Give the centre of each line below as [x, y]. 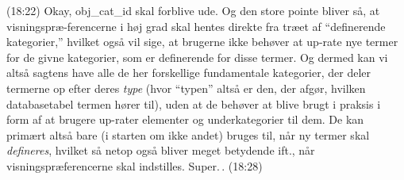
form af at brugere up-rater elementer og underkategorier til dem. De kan [185, 119]
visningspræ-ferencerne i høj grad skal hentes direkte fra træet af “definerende [196, 26]
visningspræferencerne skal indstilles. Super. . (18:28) [135, 165]
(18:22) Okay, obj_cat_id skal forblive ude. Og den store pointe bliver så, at [193, 10]
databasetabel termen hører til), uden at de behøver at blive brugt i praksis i [194, 103]
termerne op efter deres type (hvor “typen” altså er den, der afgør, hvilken [186, 88]
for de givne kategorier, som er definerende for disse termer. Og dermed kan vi [197, 57]
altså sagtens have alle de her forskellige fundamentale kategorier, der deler [189, 73]
